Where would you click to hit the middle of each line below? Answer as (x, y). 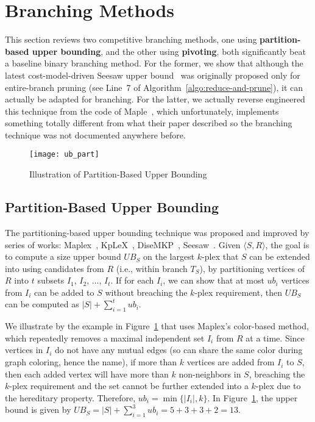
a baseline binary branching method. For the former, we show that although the (154, 63)
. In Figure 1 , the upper (253, 397)
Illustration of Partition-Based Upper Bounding (118, 174)
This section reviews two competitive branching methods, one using (131, 39)
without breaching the (146, 292)
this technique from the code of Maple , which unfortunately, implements (142, 111)
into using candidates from (55, 268)
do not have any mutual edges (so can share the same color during (179, 350)
